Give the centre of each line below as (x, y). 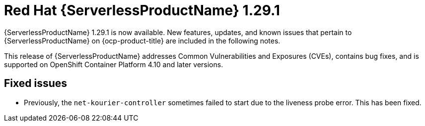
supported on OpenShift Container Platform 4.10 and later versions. (114, 64)
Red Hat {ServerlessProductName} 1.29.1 (142, 10)
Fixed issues (36, 84)
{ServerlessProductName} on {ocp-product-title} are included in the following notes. (142, 41)
